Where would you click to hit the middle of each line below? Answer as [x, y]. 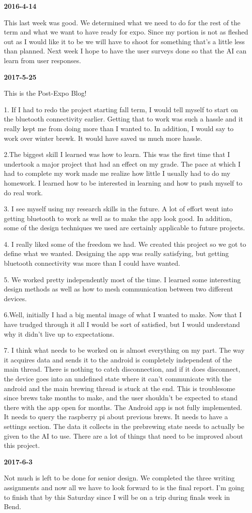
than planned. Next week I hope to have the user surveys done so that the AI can [125, 51]
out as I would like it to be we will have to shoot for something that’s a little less [125, 41]
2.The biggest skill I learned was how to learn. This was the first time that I [117, 154]
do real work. [24, 192]
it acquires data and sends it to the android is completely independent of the [118, 359]
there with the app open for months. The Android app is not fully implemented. [123, 407]
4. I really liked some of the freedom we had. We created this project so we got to [125, 244]
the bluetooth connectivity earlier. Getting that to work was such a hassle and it [124, 119]
